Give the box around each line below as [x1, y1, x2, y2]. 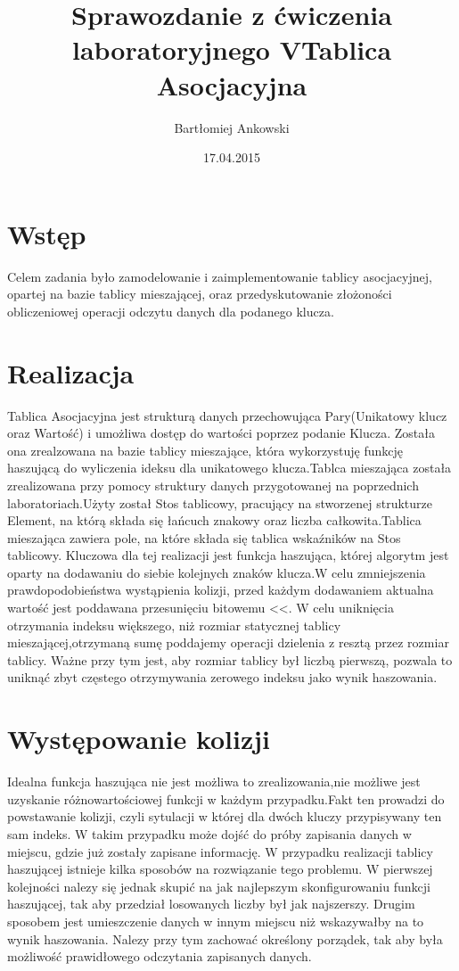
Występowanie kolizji [7, 720, 271, 757]
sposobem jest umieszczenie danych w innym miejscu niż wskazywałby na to [7, 911, 424, 930]
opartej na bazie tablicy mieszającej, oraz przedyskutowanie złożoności [7, 284, 392, 303]
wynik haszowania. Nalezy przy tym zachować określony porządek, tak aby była [7, 929, 443, 948]
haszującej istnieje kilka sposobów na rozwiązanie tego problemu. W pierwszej [7, 860, 433, 878]
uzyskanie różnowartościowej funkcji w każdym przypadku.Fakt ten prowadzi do [7, 789, 445, 808]
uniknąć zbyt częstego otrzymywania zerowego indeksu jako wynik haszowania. [7, 668, 438, 687]
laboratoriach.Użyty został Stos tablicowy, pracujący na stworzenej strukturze [7, 493, 432, 512]
